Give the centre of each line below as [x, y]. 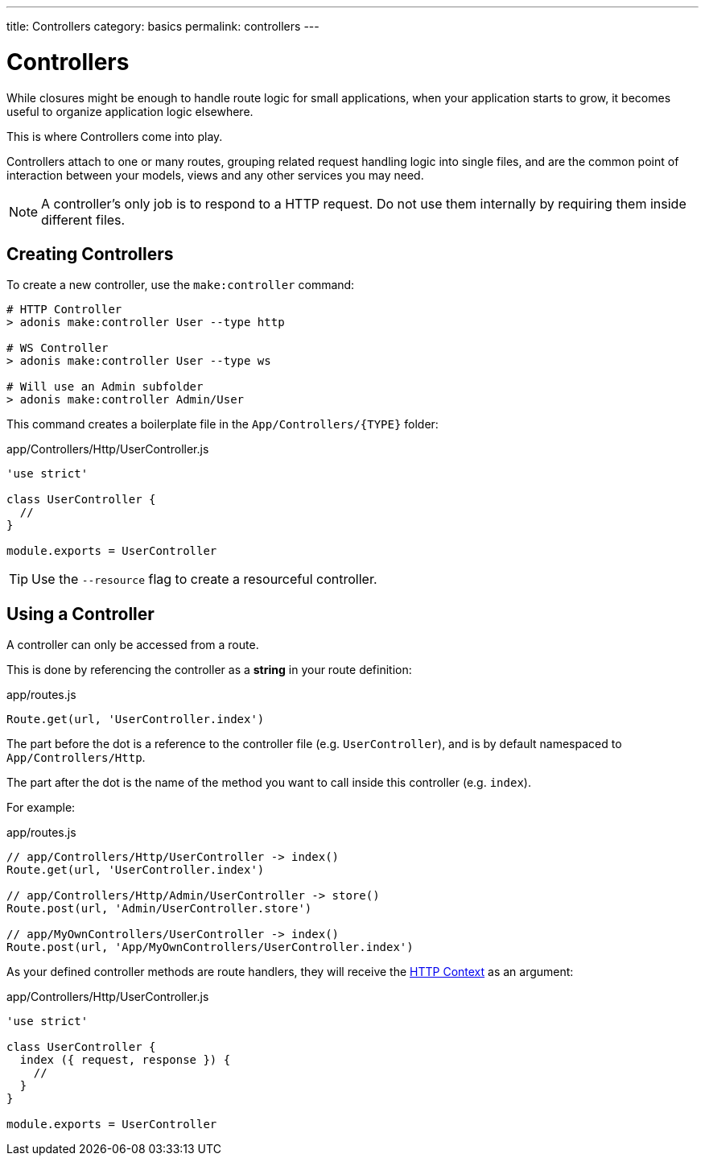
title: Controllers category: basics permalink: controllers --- [163, 26]
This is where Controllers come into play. [115, 136]
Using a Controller [80, 614]
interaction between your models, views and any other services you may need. [215, 175]
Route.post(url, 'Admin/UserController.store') [159, 909]
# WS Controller [58, 348]
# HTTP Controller [64, 310]
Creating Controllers [90, 254]
